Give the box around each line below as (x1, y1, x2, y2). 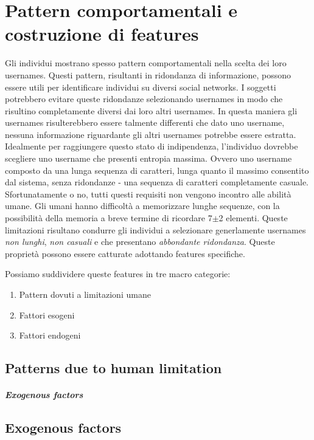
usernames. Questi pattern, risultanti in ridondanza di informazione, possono (5, 68, 291, 81)
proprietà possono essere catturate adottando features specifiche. (5, 247, 245, 260)
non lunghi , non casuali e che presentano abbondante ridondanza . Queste (5, 235, 275, 248)
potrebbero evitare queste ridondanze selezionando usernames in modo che (5, 92, 283, 105)
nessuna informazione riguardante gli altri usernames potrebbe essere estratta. (5, 128, 296, 140)
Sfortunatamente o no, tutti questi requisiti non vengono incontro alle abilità (5, 187, 291, 200)
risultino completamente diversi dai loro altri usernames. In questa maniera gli (5, 104, 298, 117)
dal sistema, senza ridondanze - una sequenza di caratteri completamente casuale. (5, 176, 309, 188)
